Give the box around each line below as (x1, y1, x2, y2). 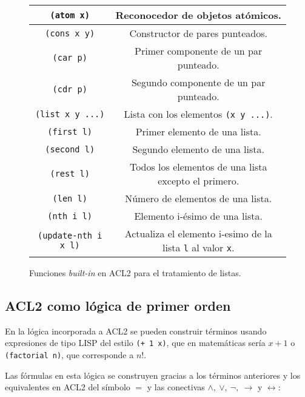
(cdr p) (52, 84, 87, 94)
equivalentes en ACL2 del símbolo (5, 381, 130, 393)
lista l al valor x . (163, 240, 235, 254)
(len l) (52, 193, 87, 203)
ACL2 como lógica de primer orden (5, 296, 231, 314)
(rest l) (50, 169, 90, 178)
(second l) (45, 144, 95, 154)
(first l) (47, 126, 93, 137)
